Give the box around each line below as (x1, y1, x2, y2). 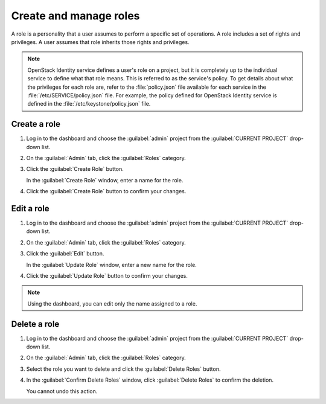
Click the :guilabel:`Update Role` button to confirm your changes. (26, 272, 188, 279)
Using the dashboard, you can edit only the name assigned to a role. (27, 300, 197, 307)
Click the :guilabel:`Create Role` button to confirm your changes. (26, 188, 187, 195)
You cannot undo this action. (26, 387, 98, 395)
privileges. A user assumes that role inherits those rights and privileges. (11, 38, 190, 45)
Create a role (11, 119, 60, 129)
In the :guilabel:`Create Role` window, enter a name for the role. (26, 176, 184, 184)
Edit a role (11, 203, 50, 214)
